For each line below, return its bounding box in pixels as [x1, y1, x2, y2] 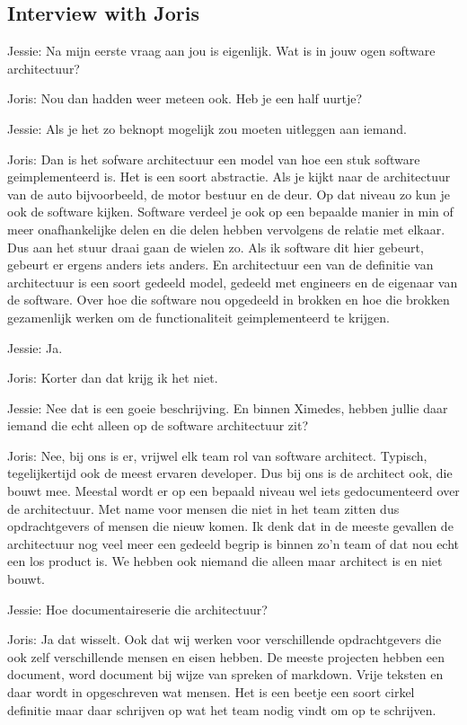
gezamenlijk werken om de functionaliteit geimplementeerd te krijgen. [7, 307, 390, 326]
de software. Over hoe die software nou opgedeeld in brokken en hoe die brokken [7, 290, 450, 309]
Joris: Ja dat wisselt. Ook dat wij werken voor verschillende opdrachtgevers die [7, 630, 442, 649]
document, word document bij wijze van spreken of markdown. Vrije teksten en [7, 665, 444, 684]
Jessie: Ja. [7, 338, 63, 357]
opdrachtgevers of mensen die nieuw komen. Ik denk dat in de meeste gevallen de [7, 517, 454, 535]
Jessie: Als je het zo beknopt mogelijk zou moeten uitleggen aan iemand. [7, 119, 407, 137]
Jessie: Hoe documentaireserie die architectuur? [7, 599, 268, 618]
